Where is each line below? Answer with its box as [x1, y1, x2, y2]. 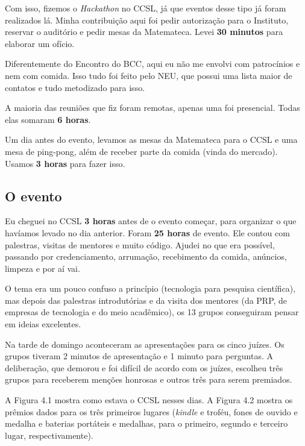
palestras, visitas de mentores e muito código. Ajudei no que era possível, [5, 238, 275, 251]
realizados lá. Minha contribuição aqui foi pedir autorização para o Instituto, [5, 13, 289, 26]
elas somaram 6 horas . [5, 113, 91, 125]
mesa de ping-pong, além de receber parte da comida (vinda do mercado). [5, 145, 278, 157]
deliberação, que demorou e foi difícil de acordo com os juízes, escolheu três [5, 361, 283, 374]
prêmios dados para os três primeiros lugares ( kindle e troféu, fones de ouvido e [5, 405, 298, 418]
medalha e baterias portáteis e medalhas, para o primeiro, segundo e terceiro [5, 417, 288, 430]
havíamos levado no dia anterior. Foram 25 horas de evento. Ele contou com [5, 226, 290, 239]
